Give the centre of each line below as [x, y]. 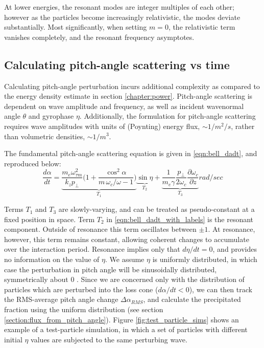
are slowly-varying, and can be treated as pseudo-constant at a [157, 209]
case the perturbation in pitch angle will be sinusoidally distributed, [111, 269]
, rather [243, 126]
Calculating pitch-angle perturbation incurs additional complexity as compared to [132, 86]
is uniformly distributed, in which [205, 259]
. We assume [125, 259]
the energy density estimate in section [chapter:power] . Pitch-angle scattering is [128, 96]
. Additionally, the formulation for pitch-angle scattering [167, 116]
